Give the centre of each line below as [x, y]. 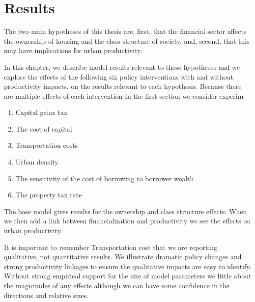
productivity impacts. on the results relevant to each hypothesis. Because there [123, 86]
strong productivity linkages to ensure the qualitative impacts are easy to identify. [128, 266]
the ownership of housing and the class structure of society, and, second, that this [127, 41]
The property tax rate [49, 195]
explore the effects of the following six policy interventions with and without [119, 76]
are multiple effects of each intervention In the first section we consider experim [124, 96]
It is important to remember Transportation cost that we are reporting [111, 247]
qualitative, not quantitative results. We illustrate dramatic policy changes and [123, 257]
